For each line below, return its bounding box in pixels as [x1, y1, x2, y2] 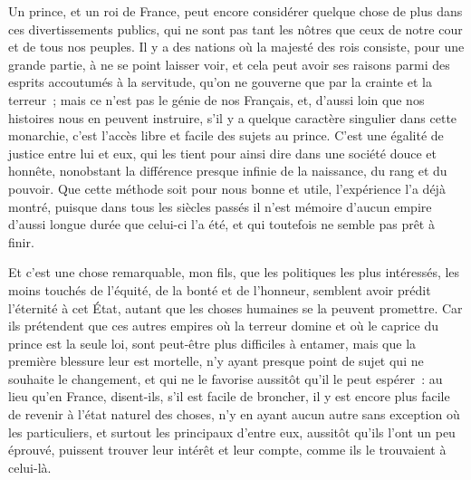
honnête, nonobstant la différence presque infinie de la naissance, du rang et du [8, 161, 447, 180]
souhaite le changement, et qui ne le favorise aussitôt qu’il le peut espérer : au [8, 369, 443, 388]
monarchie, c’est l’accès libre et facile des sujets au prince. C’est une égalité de [8, 126, 444, 145]
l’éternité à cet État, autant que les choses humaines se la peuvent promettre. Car [8, 298, 463, 317]
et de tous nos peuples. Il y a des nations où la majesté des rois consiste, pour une [8, 37, 465, 56]
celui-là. [8, 457, 52, 476]
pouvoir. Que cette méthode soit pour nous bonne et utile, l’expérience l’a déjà [8, 178, 446, 197]
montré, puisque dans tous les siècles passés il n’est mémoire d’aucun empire [8, 197, 432, 216]
